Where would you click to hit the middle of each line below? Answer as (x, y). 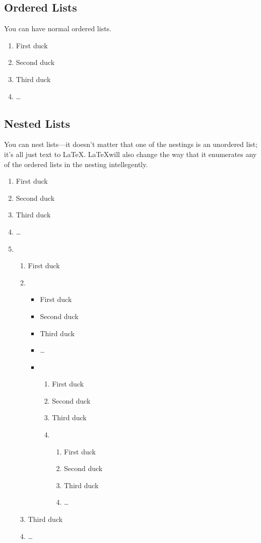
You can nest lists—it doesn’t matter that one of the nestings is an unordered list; (131, 144)
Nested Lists (37, 123)
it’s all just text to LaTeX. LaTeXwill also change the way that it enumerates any (130, 154)
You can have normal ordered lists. (58, 28)
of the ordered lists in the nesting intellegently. (76, 164)
